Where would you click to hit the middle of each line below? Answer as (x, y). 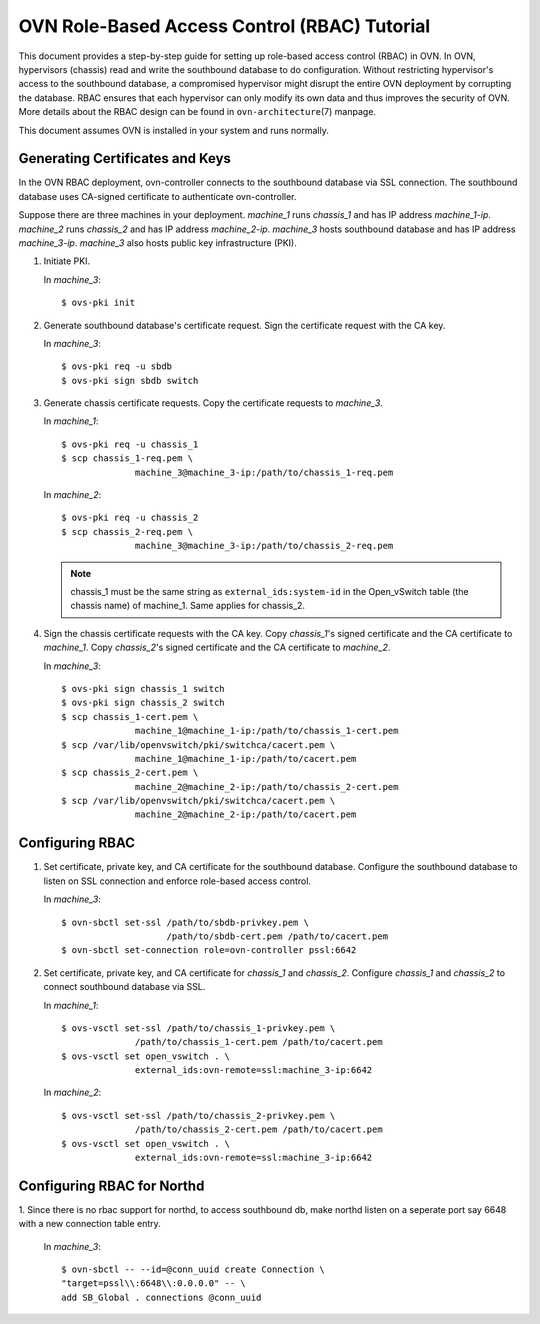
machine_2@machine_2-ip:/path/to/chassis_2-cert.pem (267, 786)
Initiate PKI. (66, 261)
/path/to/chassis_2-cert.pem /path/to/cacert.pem (259, 1129)
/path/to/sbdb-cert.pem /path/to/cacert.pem (277, 936)
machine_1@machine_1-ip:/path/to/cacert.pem (246, 758)
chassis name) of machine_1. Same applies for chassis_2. (187, 606)
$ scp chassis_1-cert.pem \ (130, 716)
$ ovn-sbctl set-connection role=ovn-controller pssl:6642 (209, 950)
